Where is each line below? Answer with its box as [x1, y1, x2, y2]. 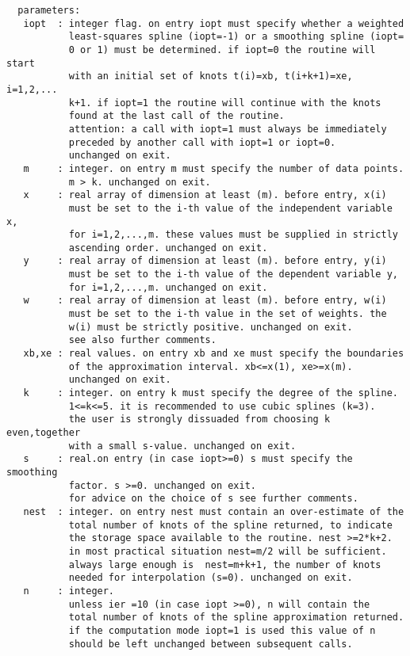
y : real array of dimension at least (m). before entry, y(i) [23, 255, 387, 267]
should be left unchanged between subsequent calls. [68, 638, 353, 650]
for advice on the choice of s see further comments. [68, 493, 358, 505]
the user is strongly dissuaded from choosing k [68, 414, 331, 425]
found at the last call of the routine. [68, 110, 285, 122]
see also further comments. [68, 334, 216, 346]
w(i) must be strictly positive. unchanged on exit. [68, 321, 353, 333]
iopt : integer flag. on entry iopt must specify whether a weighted [23, 17, 404, 29]
